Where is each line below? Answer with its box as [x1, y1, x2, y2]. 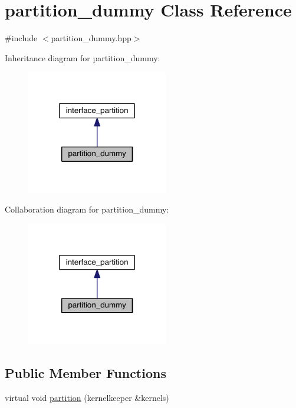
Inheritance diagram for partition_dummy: [5, 51, 160, 64]
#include [5, 32, 38, 44]
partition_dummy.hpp [51, 32, 131, 44]
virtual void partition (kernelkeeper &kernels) [5, 391, 169, 403]
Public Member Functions [5, 363, 166, 382]
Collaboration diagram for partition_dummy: [5, 203, 169, 215]
